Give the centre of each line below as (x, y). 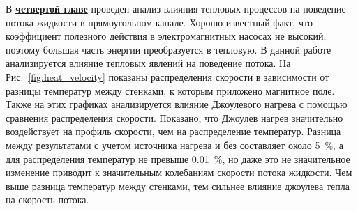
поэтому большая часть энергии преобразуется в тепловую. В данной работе (169, 49)
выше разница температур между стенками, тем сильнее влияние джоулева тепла (178, 186)
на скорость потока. (47, 200)
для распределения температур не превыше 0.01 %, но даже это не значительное (178, 158)
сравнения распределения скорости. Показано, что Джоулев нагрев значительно (174, 117)
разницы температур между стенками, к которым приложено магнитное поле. (170, 90)
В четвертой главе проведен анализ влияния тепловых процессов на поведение (176, 8)
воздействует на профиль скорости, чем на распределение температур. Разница (173, 131)
